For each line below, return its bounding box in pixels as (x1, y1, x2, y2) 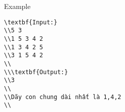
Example (4, 1, 31, 11)
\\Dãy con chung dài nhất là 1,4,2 (4, 93, 122, 101)
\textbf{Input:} (4, 18, 58, 26)
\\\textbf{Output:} (4, 68, 68, 76)
